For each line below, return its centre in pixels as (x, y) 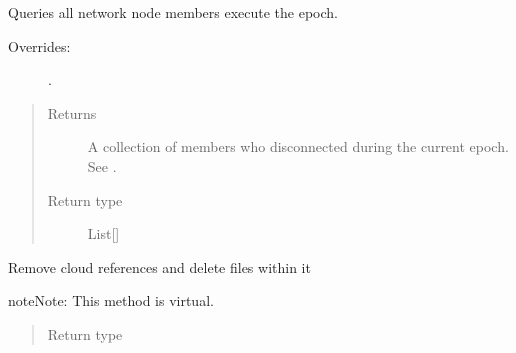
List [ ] (103, 233)
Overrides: (39, 45)
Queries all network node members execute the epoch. (173, 12)
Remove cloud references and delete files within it (159, 266)
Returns (72, 112)
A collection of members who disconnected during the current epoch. (298, 146)
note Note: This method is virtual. (111, 300)
